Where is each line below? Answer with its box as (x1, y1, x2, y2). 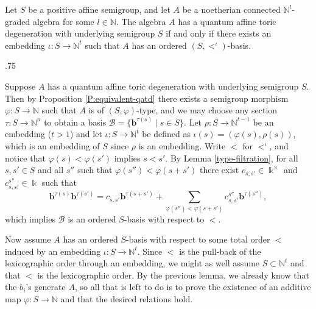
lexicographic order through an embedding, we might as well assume (5, 257, 260, 269)
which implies (5, 212, 55, 225)
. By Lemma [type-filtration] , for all (165, 151, 298, 164)
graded (5, 15, 30, 27)
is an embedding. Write (138, 139, 226, 152)
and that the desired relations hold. (60, 293, 193, 305)
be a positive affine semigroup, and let (28, 3, 170, 15)
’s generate (26, 280, 66, 293)
